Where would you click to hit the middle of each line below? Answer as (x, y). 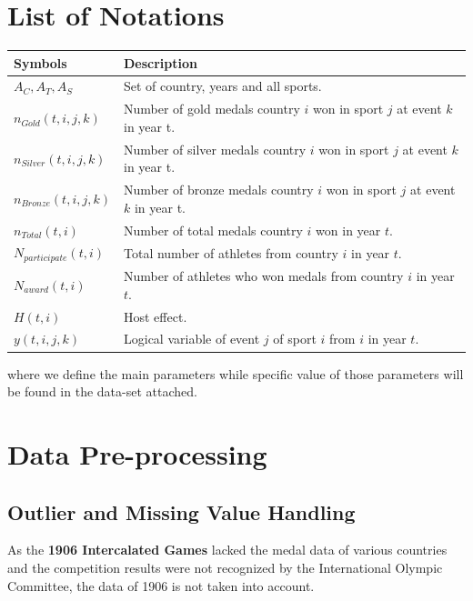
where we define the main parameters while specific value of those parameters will (236, 373)
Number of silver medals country (215, 149)
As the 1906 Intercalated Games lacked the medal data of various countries (227, 550)
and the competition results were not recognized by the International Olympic (225, 567)
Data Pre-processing (137, 453)
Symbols (40, 62)
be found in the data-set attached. (102, 391)
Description (161, 62)
